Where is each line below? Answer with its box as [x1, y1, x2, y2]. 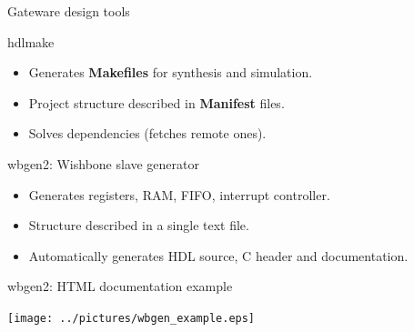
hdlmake [7, 32, 55, 51]
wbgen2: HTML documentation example [7, 277, 233, 296]
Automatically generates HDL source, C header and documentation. [28, 246, 409, 265]
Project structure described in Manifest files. [28, 93, 285, 112]
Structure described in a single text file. [28, 216, 249, 235]
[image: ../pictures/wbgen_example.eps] [7, 311, 256, 325]
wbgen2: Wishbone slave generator [7, 154, 200, 173]
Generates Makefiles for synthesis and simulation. [28, 63, 313, 82]
